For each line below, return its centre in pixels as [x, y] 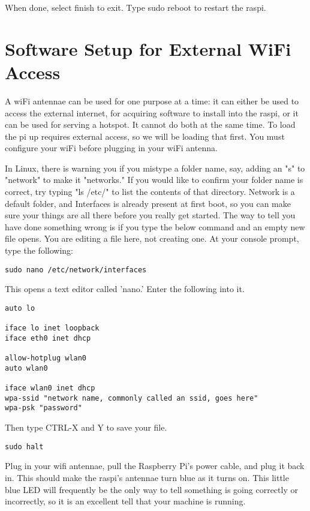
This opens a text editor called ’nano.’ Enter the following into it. [125, 289]
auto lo [20, 308]
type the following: [39, 250]
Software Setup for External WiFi [148, 48]
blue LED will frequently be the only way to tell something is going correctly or [151, 489]
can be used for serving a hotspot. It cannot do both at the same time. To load [150, 124]
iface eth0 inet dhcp [48, 338]
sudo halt [24, 447]
